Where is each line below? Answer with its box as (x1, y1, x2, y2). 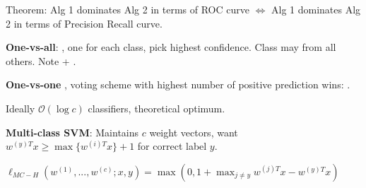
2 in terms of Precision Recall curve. (6, 16, 163, 30)
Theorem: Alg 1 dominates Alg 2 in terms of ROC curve (6, 2, 249, 16)
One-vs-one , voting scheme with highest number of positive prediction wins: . (6, 77, 350, 92)
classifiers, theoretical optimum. (88, 100, 225, 115)
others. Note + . (6, 53, 76, 68)
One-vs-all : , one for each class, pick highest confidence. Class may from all (6, 40, 336, 54)
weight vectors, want (149, 124, 238, 139)
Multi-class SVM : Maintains (6, 124, 139, 139)
